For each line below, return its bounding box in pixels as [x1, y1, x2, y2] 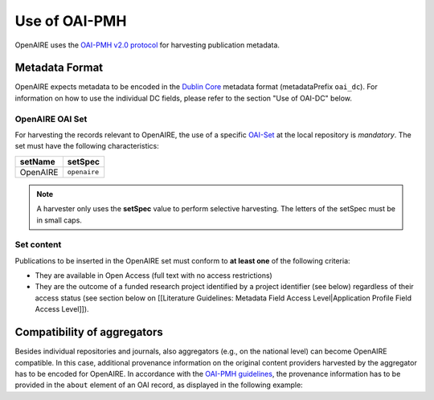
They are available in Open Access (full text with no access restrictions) [35, 271, 272, 280]
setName [19, 156, 55, 167]
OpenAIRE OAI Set [14, 113, 88, 124]
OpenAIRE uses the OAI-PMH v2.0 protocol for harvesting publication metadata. [14, 40, 280, 50]
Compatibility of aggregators [14, 325, 164, 339]
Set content [14, 239, 62, 251]
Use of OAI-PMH [14, 12, 127, 30]
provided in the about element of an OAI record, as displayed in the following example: [14, 380, 303, 390]
